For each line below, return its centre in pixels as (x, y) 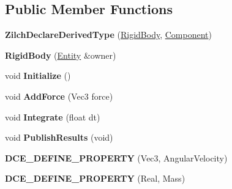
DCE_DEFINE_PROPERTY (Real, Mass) (95, 178)
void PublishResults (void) (59, 137)
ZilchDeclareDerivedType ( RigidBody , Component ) (108, 35)
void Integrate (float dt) (53, 117)
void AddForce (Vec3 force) (59, 96)
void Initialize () (38, 76)
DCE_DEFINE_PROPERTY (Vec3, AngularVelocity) (116, 157)
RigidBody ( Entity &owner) (61, 55)
